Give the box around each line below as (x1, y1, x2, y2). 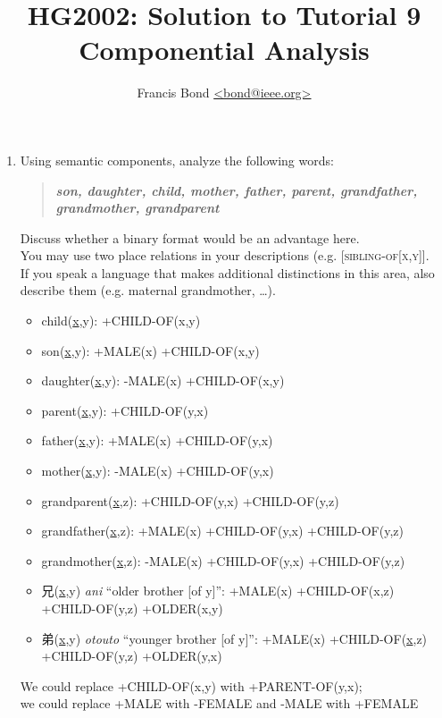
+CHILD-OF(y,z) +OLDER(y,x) (41, 646, 222, 665)
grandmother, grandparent (55, 199, 220, 217)
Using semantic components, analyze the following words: (20, 150, 334, 169)
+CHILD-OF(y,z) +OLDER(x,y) (41, 599, 223, 617)
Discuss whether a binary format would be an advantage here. (20, 228, 360, 247)
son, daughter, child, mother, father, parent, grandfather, (55, 181, 418, 199)
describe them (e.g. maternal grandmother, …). (20, 281, 276, 300)
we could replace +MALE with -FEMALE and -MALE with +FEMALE (20, 694, 419, 713)
